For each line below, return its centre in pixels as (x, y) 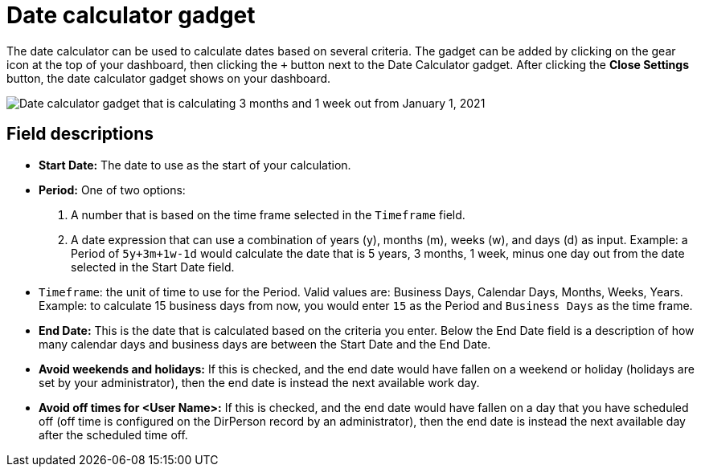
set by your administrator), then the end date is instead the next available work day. (259, 382)
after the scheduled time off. (113, 434)
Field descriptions (80, 134)
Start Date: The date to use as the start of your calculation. (195, 165)
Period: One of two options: (112, 190)
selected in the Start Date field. (153, 267)
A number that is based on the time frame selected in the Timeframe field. (268, 214)
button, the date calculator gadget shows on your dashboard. (169, 78)
